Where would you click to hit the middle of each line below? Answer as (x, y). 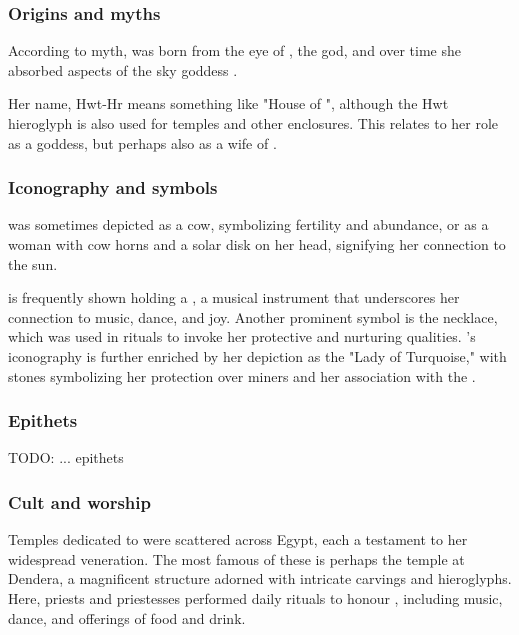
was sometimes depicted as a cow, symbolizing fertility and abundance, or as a (248, 224)
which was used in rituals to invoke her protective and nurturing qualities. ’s (242, 336)
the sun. (33, 263)
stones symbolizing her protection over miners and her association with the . (242, 375)
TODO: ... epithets (66, 457)
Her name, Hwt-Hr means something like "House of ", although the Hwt (228, 103)
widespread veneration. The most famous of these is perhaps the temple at (236, 558)
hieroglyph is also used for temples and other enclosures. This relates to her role (253, 123)
